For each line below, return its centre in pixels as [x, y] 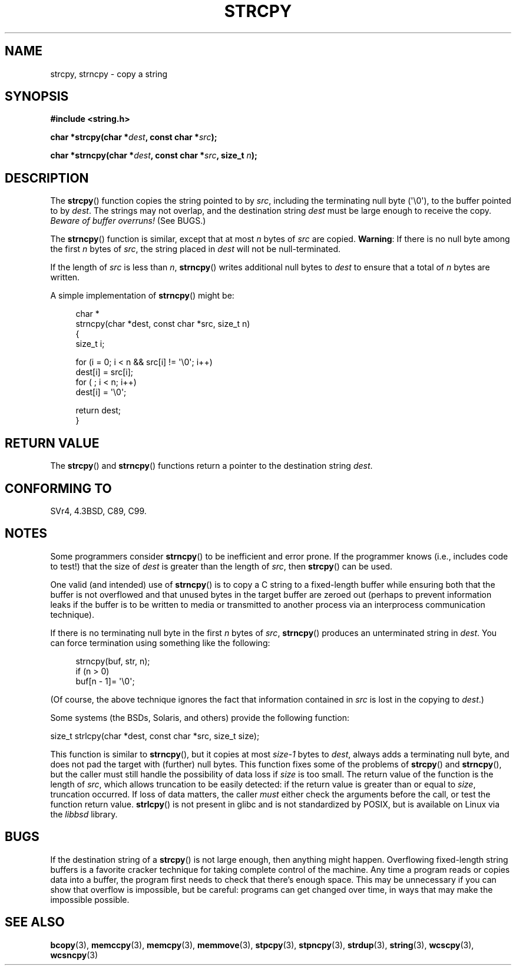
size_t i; [90, 344]
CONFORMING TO [58, 488]
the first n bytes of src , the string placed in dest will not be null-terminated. [196, 249]
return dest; [98, 410]
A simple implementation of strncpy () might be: [142, 296]
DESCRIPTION [47, 178]
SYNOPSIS [37, 97]
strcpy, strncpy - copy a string [109, 74]
